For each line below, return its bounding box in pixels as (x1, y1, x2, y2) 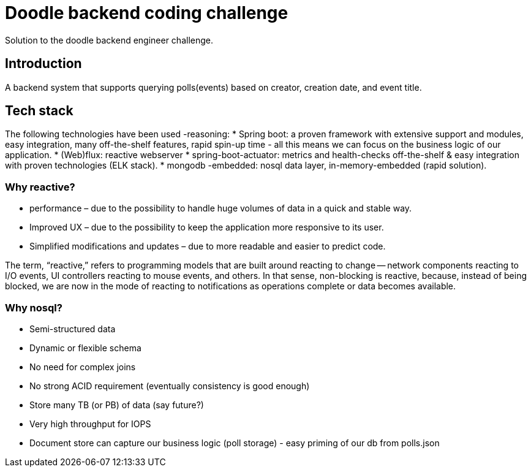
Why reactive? (5, 180, 75, 193)
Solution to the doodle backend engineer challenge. (5, 34, 214, 45)
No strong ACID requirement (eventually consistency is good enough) (29, 380, 310, 391)
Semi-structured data (29, 323, 116, 334)
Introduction (5, 56, 82, 72)
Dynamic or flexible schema (29, 342, 141, 353)
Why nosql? (5, 301, 62, 314)
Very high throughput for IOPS (29, 418, 151, 429)
